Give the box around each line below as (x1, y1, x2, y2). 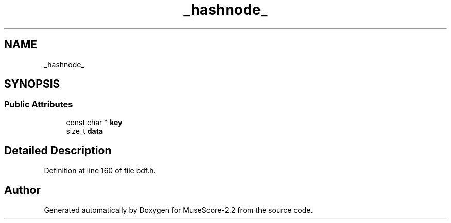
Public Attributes (4, 99, 73, 110)
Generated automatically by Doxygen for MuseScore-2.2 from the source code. (44, 205, 313, 214)
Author (4, 184, 41, 197)
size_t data (66, 126, 103, 135)
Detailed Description (4, 144, 112, 157)
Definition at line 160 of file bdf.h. (44, 166, 156, 175)
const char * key (66, 117, 123, 127)
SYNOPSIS (4, 77, 60, 91)
